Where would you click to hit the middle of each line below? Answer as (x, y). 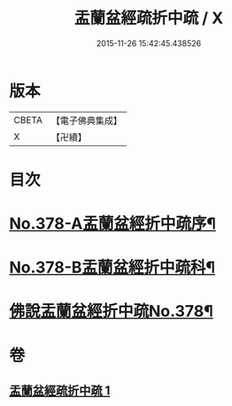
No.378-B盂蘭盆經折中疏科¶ (112, 268)
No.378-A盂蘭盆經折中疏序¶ (113, 224)
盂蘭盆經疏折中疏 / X (149, 18)
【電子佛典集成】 (86, 121)
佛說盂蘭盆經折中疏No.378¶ (112, 312)
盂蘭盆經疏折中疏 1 (60, 391)
